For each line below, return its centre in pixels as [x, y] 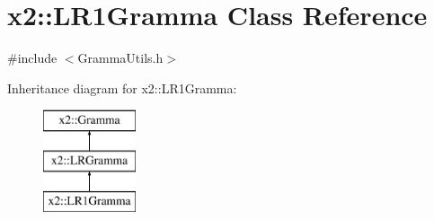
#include [32, 58]
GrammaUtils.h [120, 58]
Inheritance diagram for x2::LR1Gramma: [122, 88]
